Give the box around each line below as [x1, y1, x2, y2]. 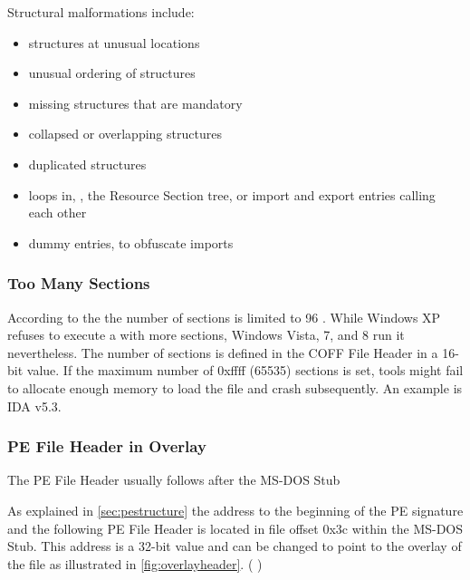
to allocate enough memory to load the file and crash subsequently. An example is [7, 378, 463, 397]
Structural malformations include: [7, 3, 195, 21]
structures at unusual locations [28, 33, 200, 52]
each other [28, 203, 87, 222]
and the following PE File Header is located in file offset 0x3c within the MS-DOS [7, 518, 464, 537]
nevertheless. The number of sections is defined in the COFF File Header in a [7, 343, 438, 362]
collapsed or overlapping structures [28, 124, 222, 143]
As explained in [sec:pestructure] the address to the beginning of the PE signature [7, 500, 464, 519]
